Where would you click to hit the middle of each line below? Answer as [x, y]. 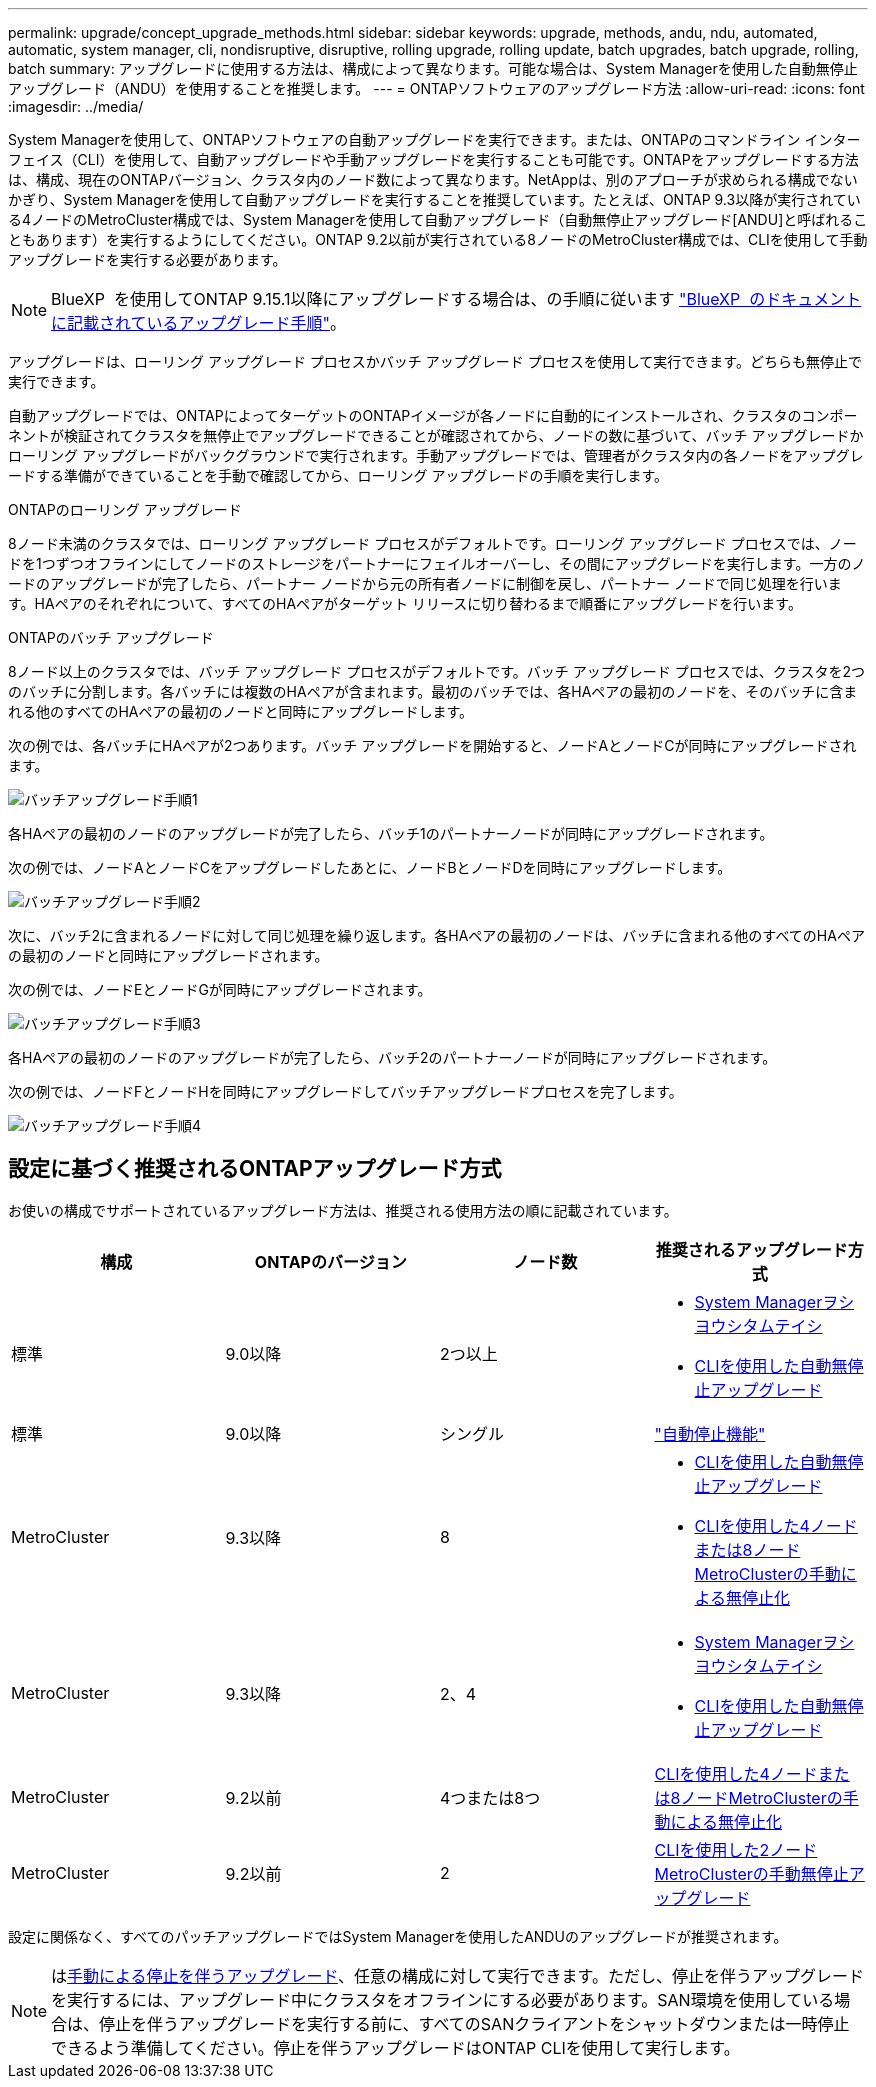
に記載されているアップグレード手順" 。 [199, 323]
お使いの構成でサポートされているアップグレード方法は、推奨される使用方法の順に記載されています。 [343, 1210]
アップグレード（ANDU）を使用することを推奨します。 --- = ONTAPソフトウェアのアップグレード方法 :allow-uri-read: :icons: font [436, 88]
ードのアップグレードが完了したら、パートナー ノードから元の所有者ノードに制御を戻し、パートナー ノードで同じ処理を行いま [425, 583]
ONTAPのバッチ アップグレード [111, 637]
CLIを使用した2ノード [736, 1849]
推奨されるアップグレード [751, 1249]
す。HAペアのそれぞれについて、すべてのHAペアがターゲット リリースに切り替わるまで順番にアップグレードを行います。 [405, 603]
